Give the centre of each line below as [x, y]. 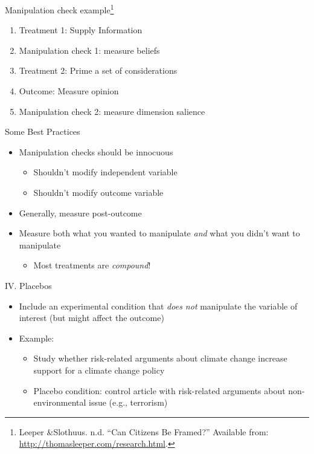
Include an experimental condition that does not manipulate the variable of [158, 306]
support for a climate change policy [99, 370]
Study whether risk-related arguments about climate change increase [160, 358]
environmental [60, 402]
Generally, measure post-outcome [80, 212]
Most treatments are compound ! [92, 265]
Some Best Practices [43, 131]
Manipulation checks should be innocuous [96, 151]
